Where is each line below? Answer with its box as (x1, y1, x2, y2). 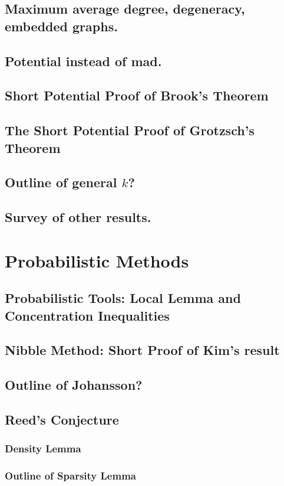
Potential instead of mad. (5, 51, 162, 70)
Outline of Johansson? (5, 376, 143, 394)
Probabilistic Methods (5, 248, 189, 272)
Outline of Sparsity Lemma (5, 468, 136, 483)
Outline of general (5, 173, 117, 191)
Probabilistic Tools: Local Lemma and (5, 289, 241, 307)
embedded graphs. (5, 17, 118, 35)
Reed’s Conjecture (5, 410, 119, 428)
